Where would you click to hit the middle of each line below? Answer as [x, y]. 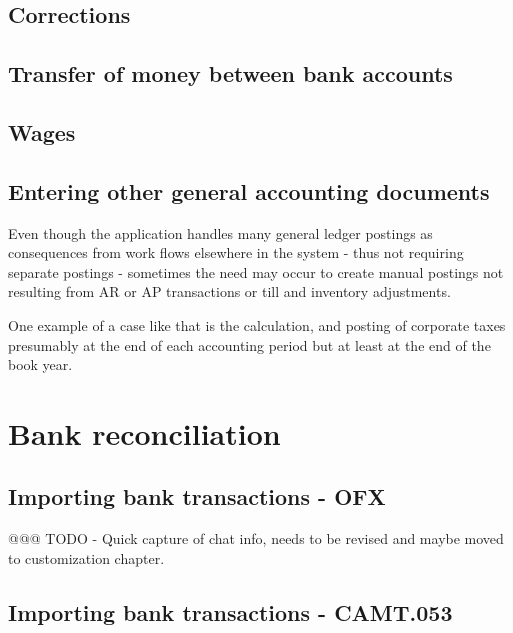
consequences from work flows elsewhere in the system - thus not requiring [236, 252]
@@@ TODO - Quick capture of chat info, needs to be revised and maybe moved [256, 538]
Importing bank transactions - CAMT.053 [230, 611]
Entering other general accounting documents [249, 190]
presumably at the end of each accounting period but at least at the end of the [249, 344]
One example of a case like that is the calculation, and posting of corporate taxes [257, 324]
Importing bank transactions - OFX [197, 496]
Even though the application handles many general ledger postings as [220, 232]
